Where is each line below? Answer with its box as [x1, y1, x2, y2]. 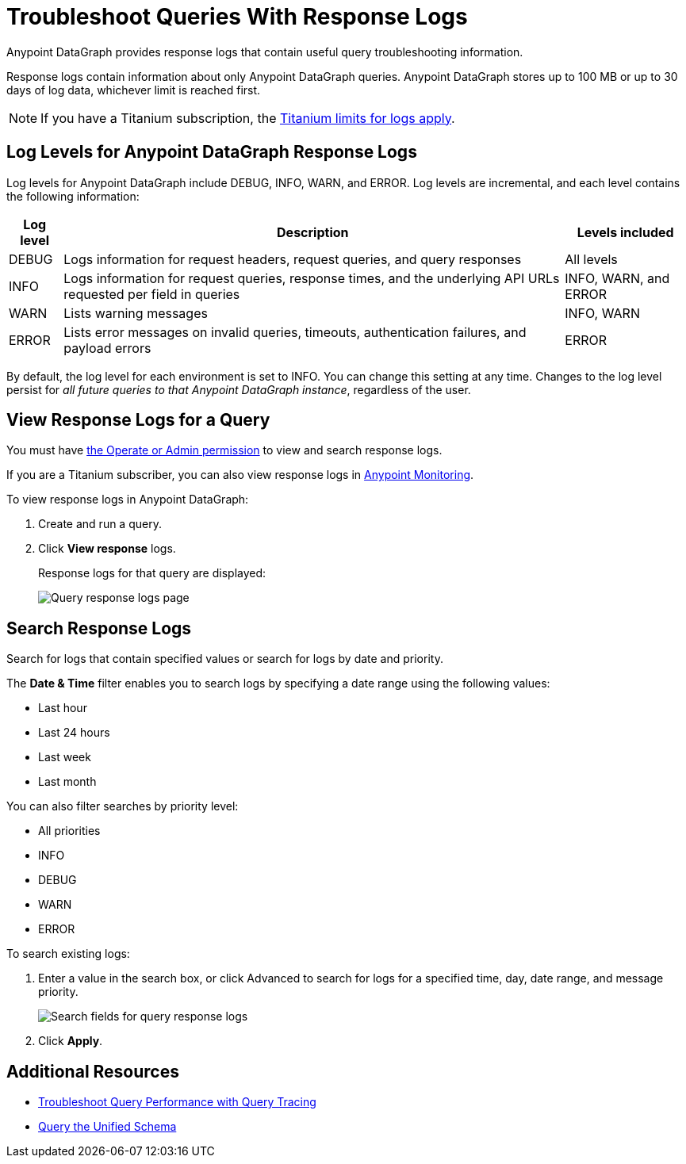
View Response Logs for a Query [6, 410, 270, 431]
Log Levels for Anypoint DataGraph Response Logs [6, 142, 417, 163]
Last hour [38, 701, 87, 715]
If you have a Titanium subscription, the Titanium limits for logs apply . [40, 109, 455, 126]
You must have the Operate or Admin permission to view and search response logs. [6, 443, 443, 458]
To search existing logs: [6, 947, 130, 961]
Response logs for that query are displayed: [38, 566, 266, 580]
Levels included [577, 224, 674, 240]
